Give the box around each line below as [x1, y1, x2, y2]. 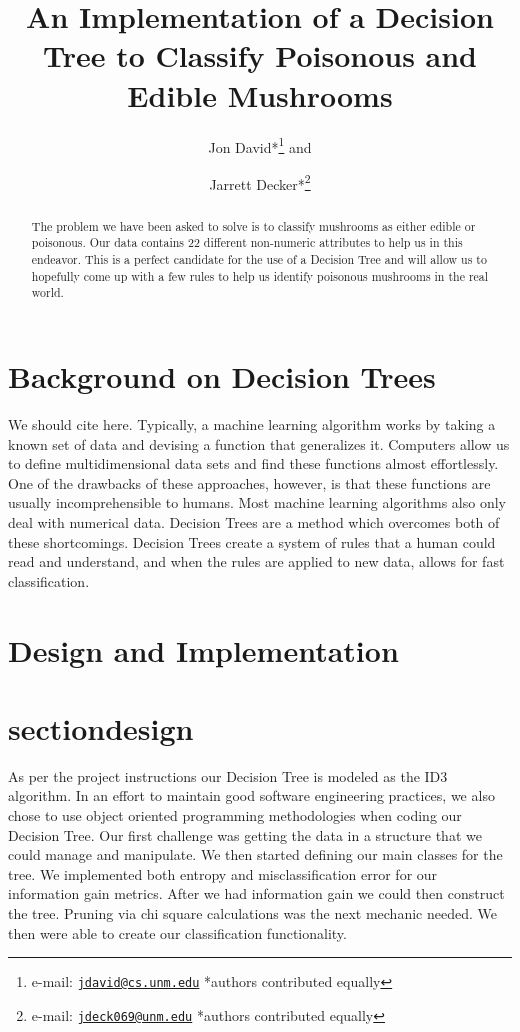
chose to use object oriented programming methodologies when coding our [8, 805, 462, 826]
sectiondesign [8, 707, 194, 748]
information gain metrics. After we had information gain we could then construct [8, 883, 505, 904]
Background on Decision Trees [8, 356, 436, 397]
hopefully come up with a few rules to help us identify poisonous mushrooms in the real [31, 267, 489, 284]
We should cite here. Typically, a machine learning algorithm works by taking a [8, 414, 496, 435]
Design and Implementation [8, 629, 399, 670]
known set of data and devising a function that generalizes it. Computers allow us [8, 433, 510, 454]
